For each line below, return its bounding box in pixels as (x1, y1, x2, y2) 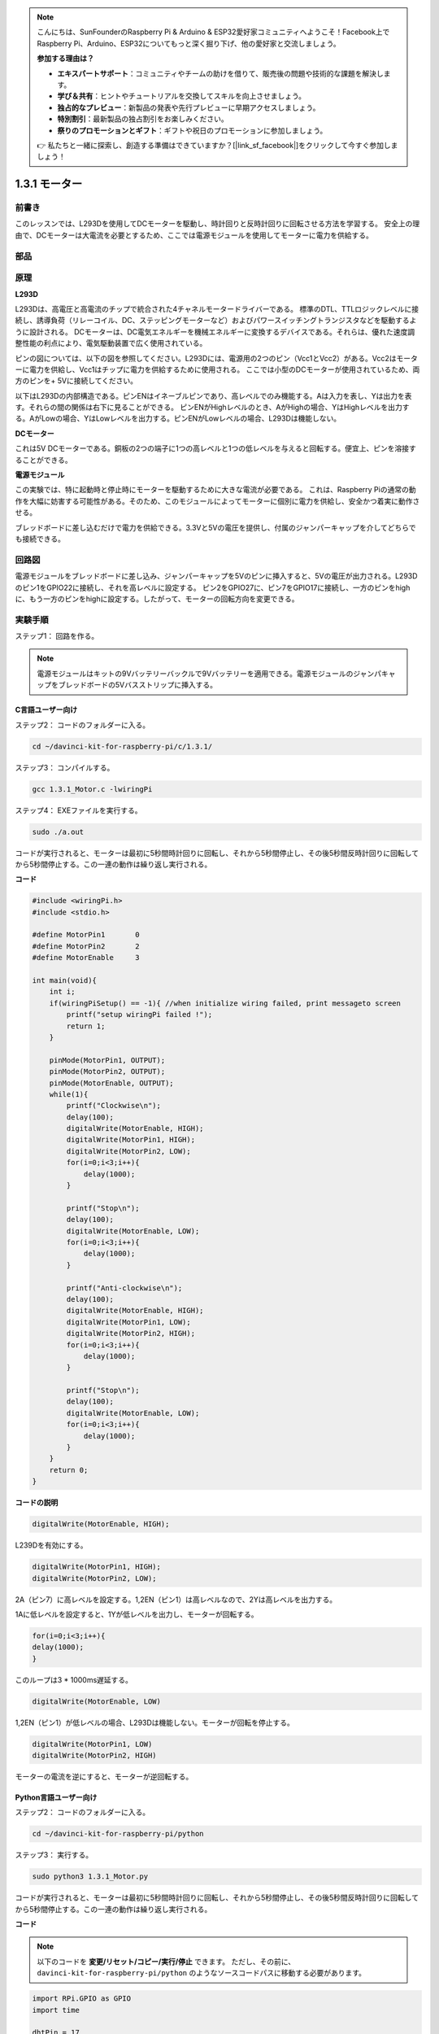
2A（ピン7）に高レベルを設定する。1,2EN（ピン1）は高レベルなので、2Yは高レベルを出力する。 (15, 1595, 337, 1604)
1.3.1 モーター (15, 177, 83, 191)
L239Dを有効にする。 (15, 1540, 89, 1550)
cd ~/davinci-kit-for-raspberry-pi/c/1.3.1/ (32, 741, 213, 751)
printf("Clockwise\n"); (66, 1101, 162, 1111)
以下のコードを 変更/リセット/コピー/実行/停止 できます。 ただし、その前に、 (37, 1957, 296, 1966)
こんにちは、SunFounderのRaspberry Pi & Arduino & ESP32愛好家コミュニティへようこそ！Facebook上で (37, 27, 390, 37)
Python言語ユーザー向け (15, 1792, 98, 1802)
